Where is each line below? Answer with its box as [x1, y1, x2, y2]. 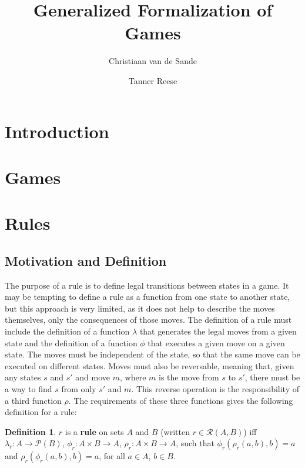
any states [5, 371, 41, 383]
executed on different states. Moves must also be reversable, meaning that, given [5, 359, 294, 372]
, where [120, 371, 146, 383]
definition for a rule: [5, 406, 77, 418]
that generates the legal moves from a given [139, 325, 297, 337]
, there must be [244, 371, 300, 383]
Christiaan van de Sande [109, 55, 197, 67]
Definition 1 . [5, 425, 56, 437]
